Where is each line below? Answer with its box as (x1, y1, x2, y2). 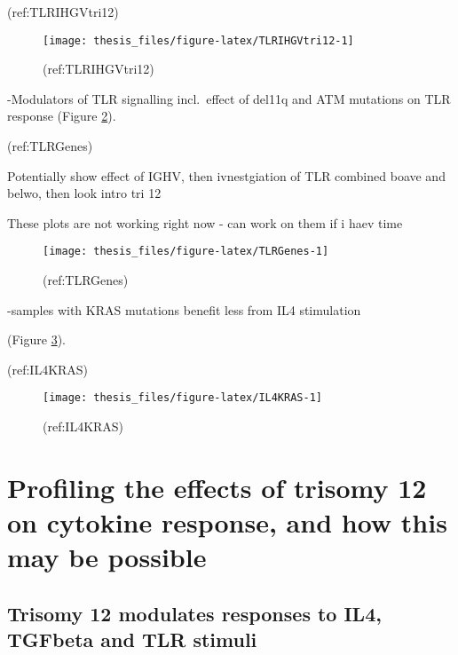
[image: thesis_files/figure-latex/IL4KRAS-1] (43, 391, 322, 405)
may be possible (7, 539, 207, 575)
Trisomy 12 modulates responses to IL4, (7, 599, 382, 627)
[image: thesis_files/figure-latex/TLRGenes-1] (43, 245, 329, 258)
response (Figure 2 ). (7, 107, 116, 125)
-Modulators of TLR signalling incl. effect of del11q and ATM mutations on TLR (7, 89, 451, 107)
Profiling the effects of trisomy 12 (7, 469, 427, 505)
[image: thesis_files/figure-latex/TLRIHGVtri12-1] (43, 34, 354, 47)
